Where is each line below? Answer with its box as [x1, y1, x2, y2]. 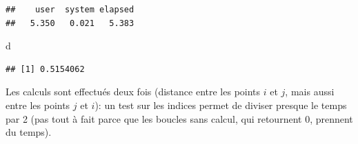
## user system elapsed [6, 5, 135, 14]
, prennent [310, 111, 353, 125]
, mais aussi [285, 84, 335, 99]
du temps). [6, 125, 52, 139]
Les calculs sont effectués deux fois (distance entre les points [6, 84, 261, 99]
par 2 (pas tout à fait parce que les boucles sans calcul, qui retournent [6, 111, 302, 125]
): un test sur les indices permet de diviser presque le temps [95, 97, 347, 112]
